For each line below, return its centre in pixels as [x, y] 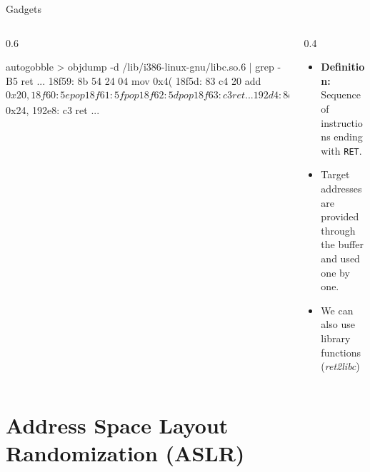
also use [338, 324]
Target [335, 174]
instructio [342, 122]
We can [337, 310]
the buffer [342, 244]
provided [340, 216]
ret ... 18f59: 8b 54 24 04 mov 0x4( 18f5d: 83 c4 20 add [141, 80]
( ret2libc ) [340, 366]
